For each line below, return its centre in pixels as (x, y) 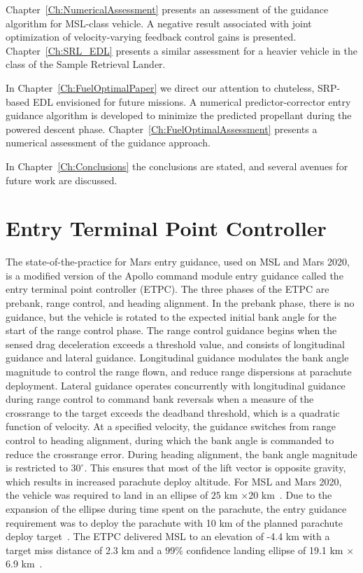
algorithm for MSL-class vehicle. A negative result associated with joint (159, 23)
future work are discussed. (62, 180)
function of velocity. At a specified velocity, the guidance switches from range (171, 426)
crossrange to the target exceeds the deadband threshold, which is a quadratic (173, 412)
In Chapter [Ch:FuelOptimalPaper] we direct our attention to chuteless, (160, 87)
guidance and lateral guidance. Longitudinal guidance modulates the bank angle (177, 358)
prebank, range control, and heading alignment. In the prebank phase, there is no (180, 303)
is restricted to (37, 468)
